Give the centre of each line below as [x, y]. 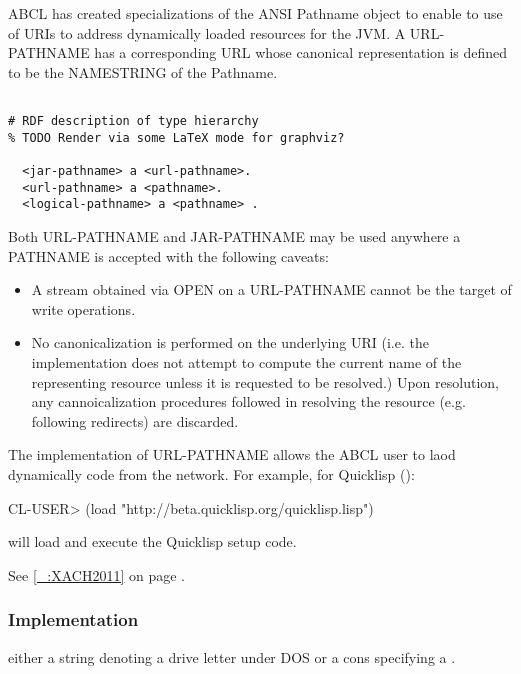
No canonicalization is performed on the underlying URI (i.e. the [230, 342]
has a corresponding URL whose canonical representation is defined [301, 52]
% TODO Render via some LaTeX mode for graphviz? [176, 137]
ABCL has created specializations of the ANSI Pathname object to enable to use [255, 13]
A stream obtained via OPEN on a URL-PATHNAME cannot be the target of [271, 289]
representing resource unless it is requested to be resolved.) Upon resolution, [265, 381]
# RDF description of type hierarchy [133, 121]
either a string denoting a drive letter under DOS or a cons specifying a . [232, 656]
